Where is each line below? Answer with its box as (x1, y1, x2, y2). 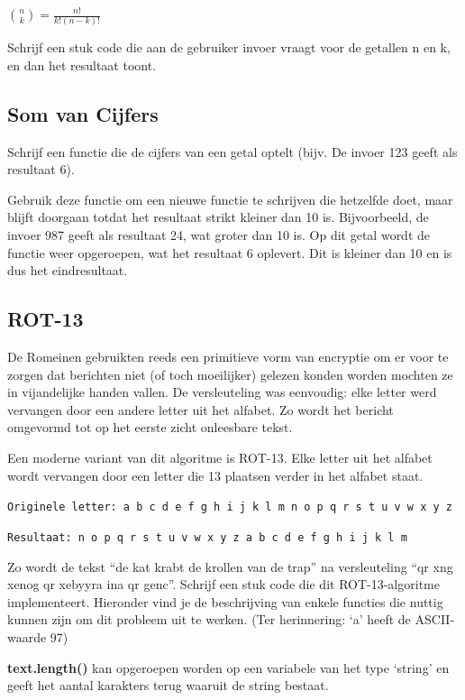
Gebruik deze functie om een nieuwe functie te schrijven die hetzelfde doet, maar (7, 189, 453, 208)
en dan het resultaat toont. (7, 55, 157, 74)
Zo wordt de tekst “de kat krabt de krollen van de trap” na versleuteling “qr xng (7, 557, 453, 576)
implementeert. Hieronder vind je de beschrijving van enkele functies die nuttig (7, 592, 443, 611)
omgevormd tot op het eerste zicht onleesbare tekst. (7, 418, 293, 437)
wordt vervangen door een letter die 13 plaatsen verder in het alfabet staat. (7, 465, 424, 484)
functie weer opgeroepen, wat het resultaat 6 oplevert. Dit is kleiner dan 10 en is (7, 243, 452, 262)
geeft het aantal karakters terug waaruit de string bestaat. (7, 676, 329, 695)
